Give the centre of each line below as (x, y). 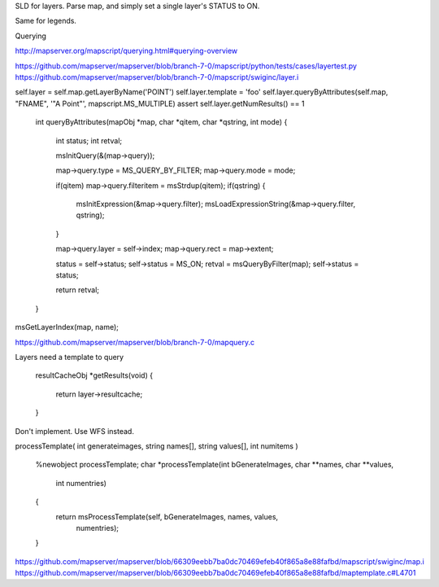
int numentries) (81, 483)
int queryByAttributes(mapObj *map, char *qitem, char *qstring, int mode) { (161, 122)
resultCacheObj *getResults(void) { (94, 375)
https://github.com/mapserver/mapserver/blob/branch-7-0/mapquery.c (135, 342)
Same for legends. (46, 21)
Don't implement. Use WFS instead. (74, 431)
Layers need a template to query (70, 357)
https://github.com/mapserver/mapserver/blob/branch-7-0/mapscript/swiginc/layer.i (157, 77)
